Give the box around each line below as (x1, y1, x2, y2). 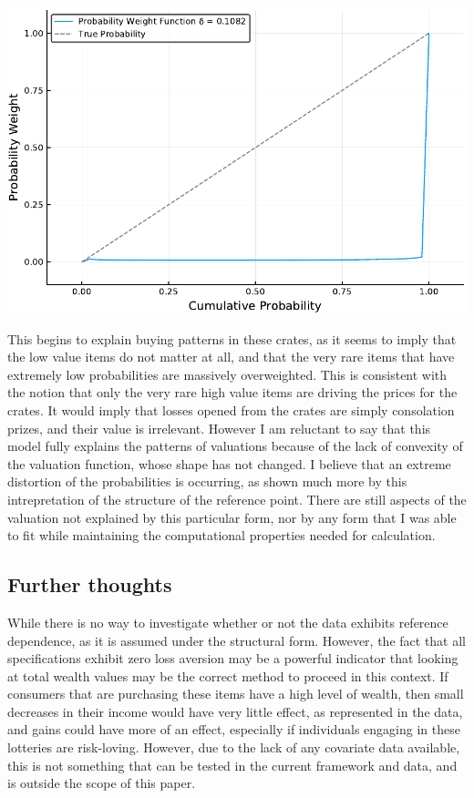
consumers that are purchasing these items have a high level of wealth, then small (7, 684, 464, 703)
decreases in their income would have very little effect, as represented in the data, (7, 701, 463, 721)
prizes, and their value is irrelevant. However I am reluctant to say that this (7, 418, 431, 437)
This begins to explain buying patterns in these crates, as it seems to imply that (7, 329, 457, 348)
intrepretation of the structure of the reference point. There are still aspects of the (7, 489, 467, 508)
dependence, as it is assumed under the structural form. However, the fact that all (7, 630, 467, 650)
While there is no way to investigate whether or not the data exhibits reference (7, 612, 448, 631)
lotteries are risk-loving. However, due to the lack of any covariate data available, (7, 738, 460, 757)
